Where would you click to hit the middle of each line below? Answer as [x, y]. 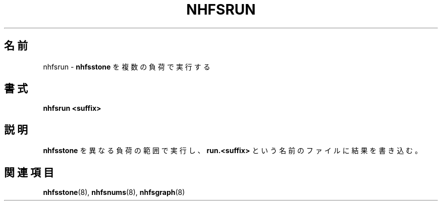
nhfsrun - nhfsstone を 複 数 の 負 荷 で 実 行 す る [127, 66]
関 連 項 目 [29, 172]
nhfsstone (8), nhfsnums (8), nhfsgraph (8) [114, 192]
